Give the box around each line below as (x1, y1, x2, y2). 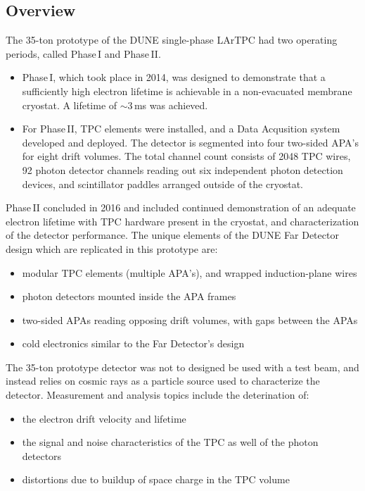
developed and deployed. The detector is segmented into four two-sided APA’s (22, 135, 359, 149)
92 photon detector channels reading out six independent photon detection (22, 162, 343, 177)
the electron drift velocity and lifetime (22, 411, 186, 425)
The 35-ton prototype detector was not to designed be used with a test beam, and (6, 359, 359, 374)
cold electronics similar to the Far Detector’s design (22, 336, 245, 351)
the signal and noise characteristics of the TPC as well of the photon (22, 435, 319, 449)
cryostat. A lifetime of (22, 97, 117, 112)
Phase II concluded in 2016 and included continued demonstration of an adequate (6, 200, 356, 215)
